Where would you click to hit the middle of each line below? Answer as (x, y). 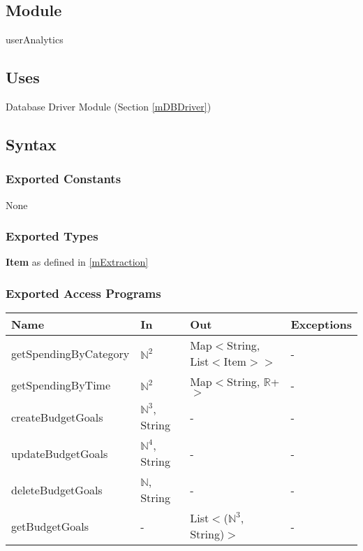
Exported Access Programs (83, 293)
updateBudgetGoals (60, 453)
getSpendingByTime (61, 385)
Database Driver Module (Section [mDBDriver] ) (109, 106)
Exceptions (321, 324)
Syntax (31, 144)
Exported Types (52, 236)
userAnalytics (35, 40)
